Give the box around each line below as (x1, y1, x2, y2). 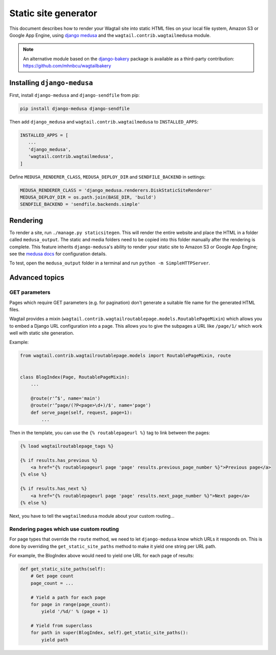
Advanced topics (9, 274, 64, 282)
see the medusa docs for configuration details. (9, 251, 107, 257)
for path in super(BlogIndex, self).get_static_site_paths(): (30, 630, 188, 636)
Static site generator (9, 8, 97, 19)
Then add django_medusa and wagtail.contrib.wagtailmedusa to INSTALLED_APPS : (9, 119, 199, 125)
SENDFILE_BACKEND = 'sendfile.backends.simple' (20, 202, 140, 207)
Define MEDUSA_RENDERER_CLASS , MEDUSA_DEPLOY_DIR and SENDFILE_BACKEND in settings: (9, 174, 206, 180)
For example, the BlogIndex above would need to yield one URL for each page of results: (9, 552, 194, 558)
